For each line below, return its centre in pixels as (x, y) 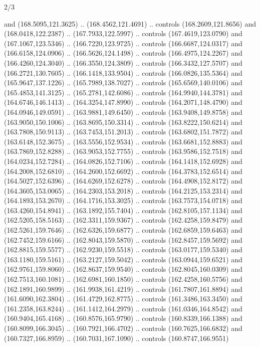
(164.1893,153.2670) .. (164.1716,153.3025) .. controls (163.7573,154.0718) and (123, 200)
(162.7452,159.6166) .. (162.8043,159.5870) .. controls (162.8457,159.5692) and (123, 239)
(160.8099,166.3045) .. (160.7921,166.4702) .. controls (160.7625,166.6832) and (123, 328)
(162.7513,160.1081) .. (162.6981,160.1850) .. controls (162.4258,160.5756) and (123, 279)
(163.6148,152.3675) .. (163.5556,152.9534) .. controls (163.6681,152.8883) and (123, 141)
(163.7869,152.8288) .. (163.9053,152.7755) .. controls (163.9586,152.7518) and (123, 151)
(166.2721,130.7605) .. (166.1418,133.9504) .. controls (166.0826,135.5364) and (123, 72)
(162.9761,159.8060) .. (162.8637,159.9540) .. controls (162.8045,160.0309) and (123, 269)
